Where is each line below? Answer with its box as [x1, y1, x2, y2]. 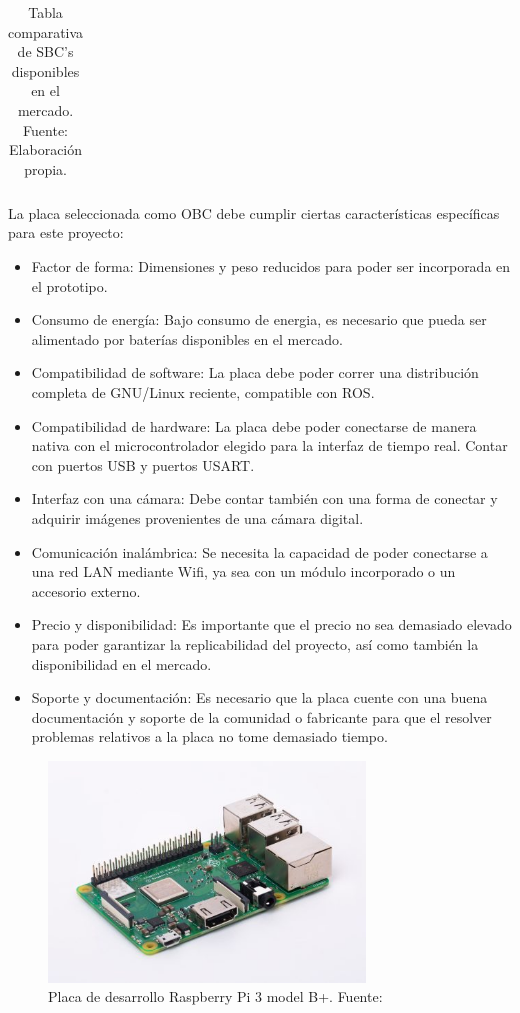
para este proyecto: [8, 222, 124, 243]
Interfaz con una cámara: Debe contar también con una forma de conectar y [31, 488, 498, 509]
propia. [24, 158, 67, 179]
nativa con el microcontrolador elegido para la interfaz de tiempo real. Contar [31, 435, 508, 456]
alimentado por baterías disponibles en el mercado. [31, 328, 343, 349]
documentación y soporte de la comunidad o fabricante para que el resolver [31, 706, 492, 727]
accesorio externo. [31, 580, 141, 601]
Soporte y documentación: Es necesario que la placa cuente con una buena [31, 687, 488, 708]
